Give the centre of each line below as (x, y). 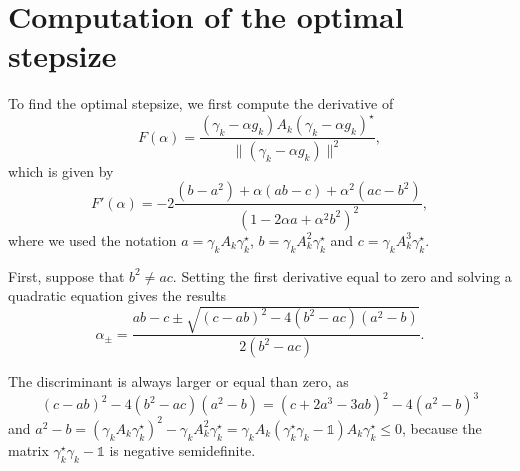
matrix (28, 449)
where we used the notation (92, 239)
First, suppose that (66, 275)
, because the (441, 427)
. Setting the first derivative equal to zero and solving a (342, 275)
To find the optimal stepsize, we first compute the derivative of (201, 103)
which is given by (61, 170)
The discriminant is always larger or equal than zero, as (178, 381)
